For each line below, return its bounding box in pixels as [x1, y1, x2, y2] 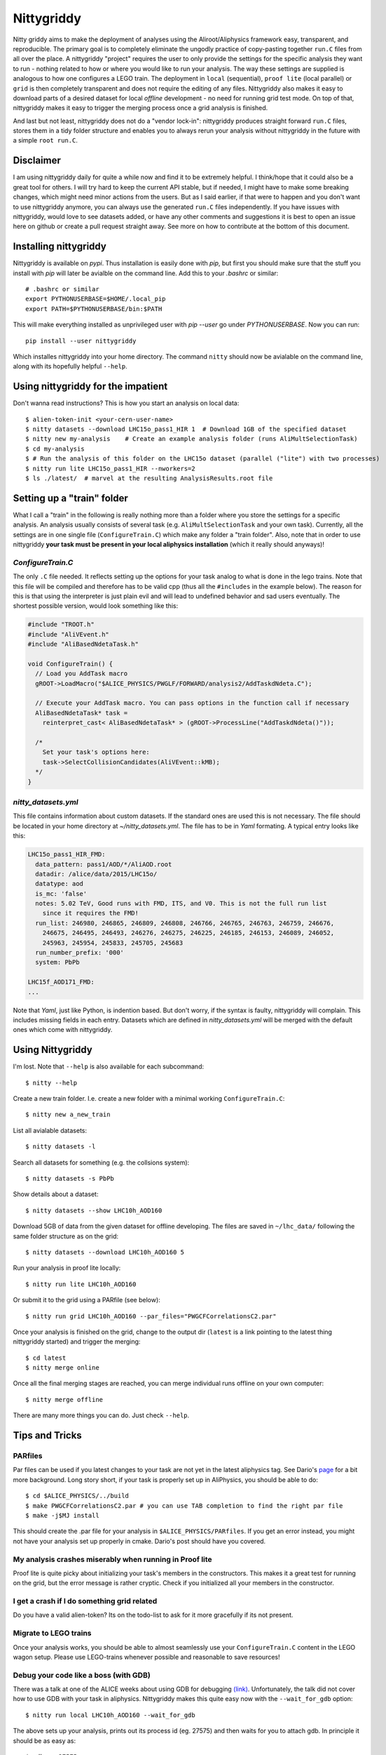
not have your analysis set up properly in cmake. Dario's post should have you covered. [13, 1537, 266, 1545]
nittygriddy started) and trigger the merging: [13, 1337, 141, 1346]
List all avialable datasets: [13, 1126, 88, 1134]
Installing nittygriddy [13, 241, 106, 253]
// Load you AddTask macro [35, 670, 128, 677]
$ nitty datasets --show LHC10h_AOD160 [25, 1206, 163, 1214]
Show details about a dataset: [13, 1190, 99, 1198]
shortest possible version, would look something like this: [13, 602, 179, 610]
